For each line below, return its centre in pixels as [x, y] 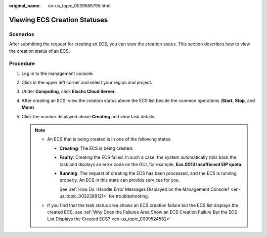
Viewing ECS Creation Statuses [59, 20]
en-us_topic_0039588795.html [79, 6]
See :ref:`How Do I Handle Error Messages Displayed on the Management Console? [145, 189]
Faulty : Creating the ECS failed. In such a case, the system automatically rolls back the [148, 157]
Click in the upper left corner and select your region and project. [87, 83]
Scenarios [22, 34]
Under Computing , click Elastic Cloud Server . [69, 92]
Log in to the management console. [58, 73]
